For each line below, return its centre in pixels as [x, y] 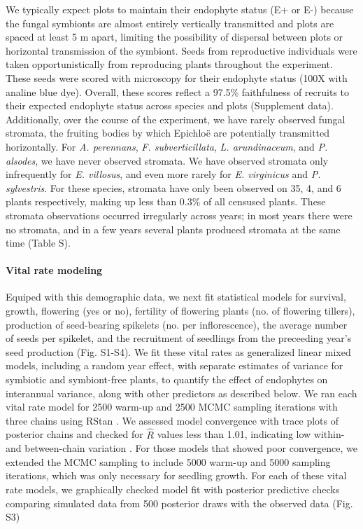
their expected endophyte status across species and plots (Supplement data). [170, 105]
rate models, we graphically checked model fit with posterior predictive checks [173, 489]
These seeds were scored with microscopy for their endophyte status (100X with [177, 77]
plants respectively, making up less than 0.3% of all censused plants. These [166, 201]
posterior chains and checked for [74, 434]
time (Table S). [38, 243]
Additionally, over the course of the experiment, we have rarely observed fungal [176, 119]
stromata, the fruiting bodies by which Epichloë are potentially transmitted [168, 133]
